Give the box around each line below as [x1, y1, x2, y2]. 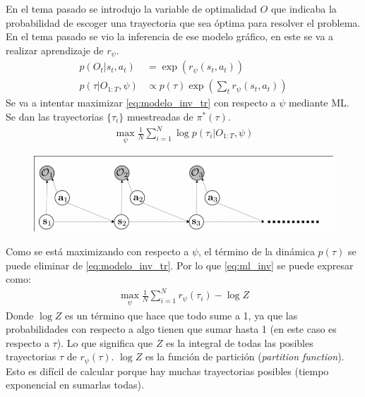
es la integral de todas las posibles [166, 335, 313, 350]
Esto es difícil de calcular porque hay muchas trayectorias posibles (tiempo [6, 363, 329, 378]
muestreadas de [126, 109, 193, 123]
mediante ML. [288, 95, 349, 110]
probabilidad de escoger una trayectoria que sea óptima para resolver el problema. [6, 15, 361, 30]
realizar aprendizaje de [6, 42, 104, 57]
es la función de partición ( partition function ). [145, 349, 345, 364]
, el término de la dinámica [198, 244, 315, 258]
